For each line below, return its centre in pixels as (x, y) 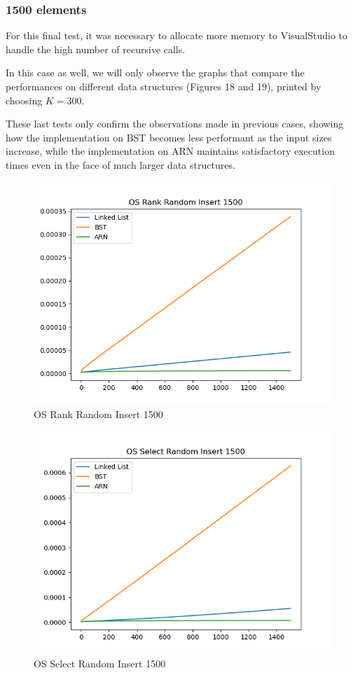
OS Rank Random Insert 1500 (98, 414)
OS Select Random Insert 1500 (100, 664)
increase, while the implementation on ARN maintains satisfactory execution (170, 151)
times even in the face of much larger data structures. (120, 164)
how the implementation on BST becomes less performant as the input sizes (169, 137)
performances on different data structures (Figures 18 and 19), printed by (164, 86)
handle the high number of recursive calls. (96, 49)
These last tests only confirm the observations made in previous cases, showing (175, 124)
